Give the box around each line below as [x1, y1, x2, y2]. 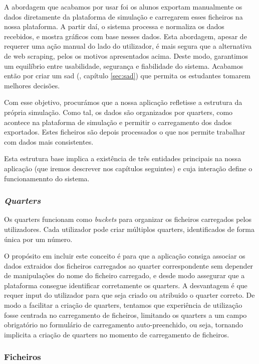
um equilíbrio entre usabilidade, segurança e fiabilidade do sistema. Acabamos [4, 60, 243, 71]
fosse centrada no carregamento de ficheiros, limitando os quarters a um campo [4, 309, 247, 320]
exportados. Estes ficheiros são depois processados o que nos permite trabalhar [4, 127, 245, 137]
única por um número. [4, 233, 73, 244]
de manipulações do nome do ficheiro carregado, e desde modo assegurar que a [4, 270, 245, 281]
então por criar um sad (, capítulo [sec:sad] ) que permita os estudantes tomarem [4, 70, 250, 81]
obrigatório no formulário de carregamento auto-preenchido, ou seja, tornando [4, 319, 243, 330]
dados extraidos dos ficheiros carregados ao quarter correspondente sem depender [4, 260, 253, 271]
